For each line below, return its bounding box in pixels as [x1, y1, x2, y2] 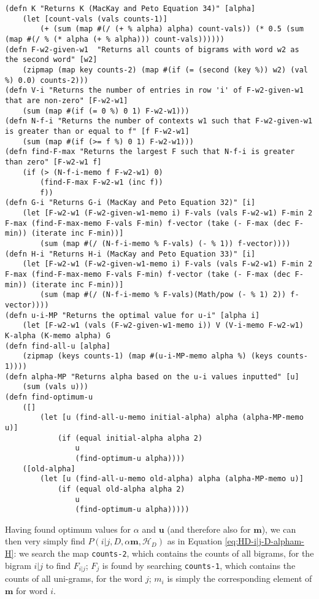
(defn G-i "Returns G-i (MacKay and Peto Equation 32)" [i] [5, 198, 256, 207]
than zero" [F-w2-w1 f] [5, 157, 102, 166]
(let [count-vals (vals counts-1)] [22, 14, 167, 23]
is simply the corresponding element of [167, 572, 312, 585]
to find [45, 558, 71, 571]
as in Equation [167, 535, 222, 547]
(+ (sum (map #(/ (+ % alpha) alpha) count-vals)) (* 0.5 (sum [40, 25, 304, 34]
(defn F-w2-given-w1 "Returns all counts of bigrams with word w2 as [5, 45, 299, 54]
